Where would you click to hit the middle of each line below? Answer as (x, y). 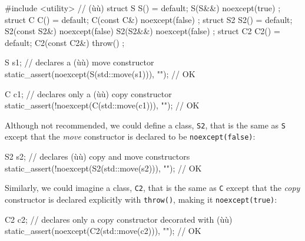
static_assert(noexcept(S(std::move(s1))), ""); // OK (100, 73)
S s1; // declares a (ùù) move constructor (79, 62)
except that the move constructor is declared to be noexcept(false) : (130, 136)
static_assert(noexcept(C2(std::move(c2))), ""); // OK (103, 231)
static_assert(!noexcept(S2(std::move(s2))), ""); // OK (103, 168)
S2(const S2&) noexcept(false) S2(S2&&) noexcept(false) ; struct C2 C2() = (142, 31)
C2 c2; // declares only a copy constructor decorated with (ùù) (119, 219)
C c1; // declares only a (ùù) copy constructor (88, 93)
